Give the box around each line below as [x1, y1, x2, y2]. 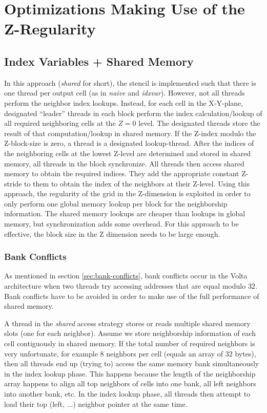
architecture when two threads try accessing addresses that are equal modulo [4, 280, 246, 291]
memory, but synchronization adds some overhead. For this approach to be [4, 218, 239, 229]
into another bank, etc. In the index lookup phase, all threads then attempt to [4, 388, 251, 399]
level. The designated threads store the [138, 118, 260, 128]
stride [4, 178, 22, 189]
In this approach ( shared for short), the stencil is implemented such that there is [4, 77, 256, 88]
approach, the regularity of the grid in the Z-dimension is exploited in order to [4, 188, 251, 199]
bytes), [235, 348, 256, 359]
